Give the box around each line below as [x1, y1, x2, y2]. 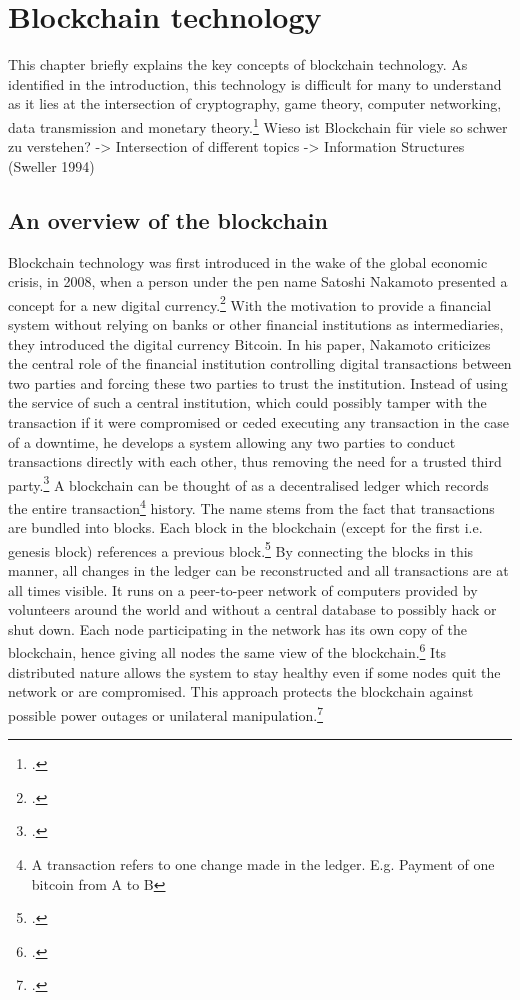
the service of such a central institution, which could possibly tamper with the [8, 392, 487, 413]
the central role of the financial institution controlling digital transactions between [8, 353, 512, 374]
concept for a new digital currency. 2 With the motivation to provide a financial [8, 291, 492, 315]
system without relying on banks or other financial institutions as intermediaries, [8, 313, 504, 334]
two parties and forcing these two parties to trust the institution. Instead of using [8, 372, 508, 393]
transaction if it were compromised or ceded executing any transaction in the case [8, 411, 509, 432]
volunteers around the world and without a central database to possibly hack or [8, 599, 497, 620]
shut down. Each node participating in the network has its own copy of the [8, 618, 468, 639]
